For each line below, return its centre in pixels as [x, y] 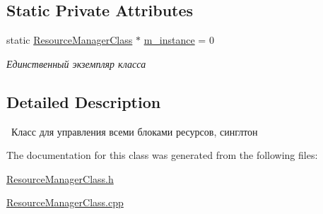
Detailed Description [84, 101]
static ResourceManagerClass [70, 40]
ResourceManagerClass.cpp [65, 202]
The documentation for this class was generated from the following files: [162, 155]
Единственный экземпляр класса [76, 63]
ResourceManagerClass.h [60, 178]
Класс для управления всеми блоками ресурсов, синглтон [134, 131]
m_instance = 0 [179, 40]
